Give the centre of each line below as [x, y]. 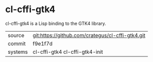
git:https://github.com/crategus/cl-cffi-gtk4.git [89, 35]
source [16, 35]
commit [17, 43]
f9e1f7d [43, 43]
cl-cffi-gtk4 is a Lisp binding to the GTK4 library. [56, 23]
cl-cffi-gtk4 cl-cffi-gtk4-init [68, 52]
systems [18, 52]
